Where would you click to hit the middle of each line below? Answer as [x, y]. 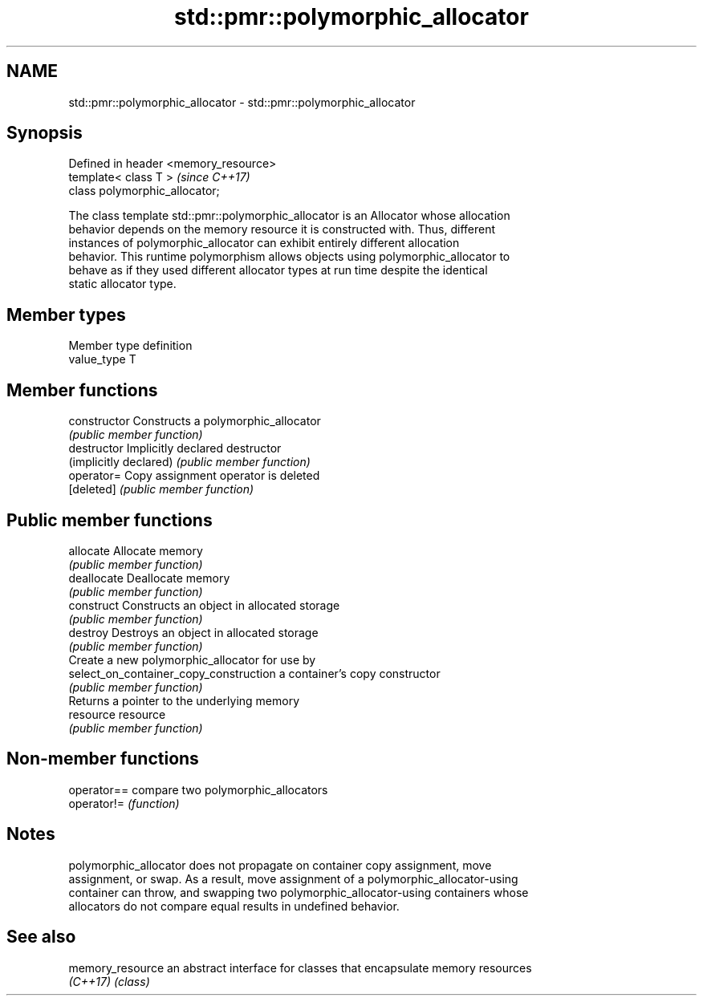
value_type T [102, 359]
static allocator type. [122, 284]
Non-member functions [103, 759]
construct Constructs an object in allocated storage [204, 605]
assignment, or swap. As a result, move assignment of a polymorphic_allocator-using [293, 878]
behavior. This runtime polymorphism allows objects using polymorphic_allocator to [289, 257]
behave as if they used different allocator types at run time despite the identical [278, 270]
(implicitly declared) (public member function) [189, 462]
